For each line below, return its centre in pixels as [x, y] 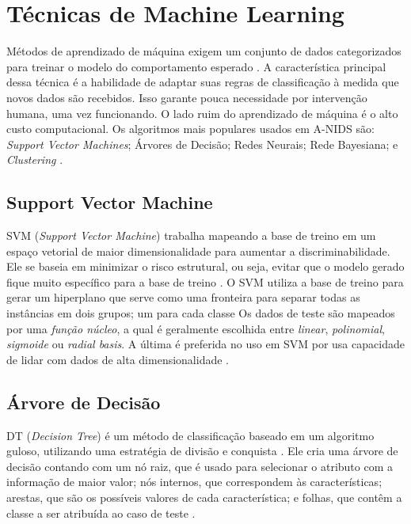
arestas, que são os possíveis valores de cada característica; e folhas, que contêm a [204, 497]
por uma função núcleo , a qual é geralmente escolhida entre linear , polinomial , [196, 328]
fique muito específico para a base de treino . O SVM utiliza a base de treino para [205, 281]
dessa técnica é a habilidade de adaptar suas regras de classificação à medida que [203, 82]
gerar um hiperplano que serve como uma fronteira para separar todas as [183, 297]
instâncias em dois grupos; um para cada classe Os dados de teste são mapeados [201, 313]
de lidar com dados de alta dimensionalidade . [118, 359]
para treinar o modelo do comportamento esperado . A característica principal [196, 66]
